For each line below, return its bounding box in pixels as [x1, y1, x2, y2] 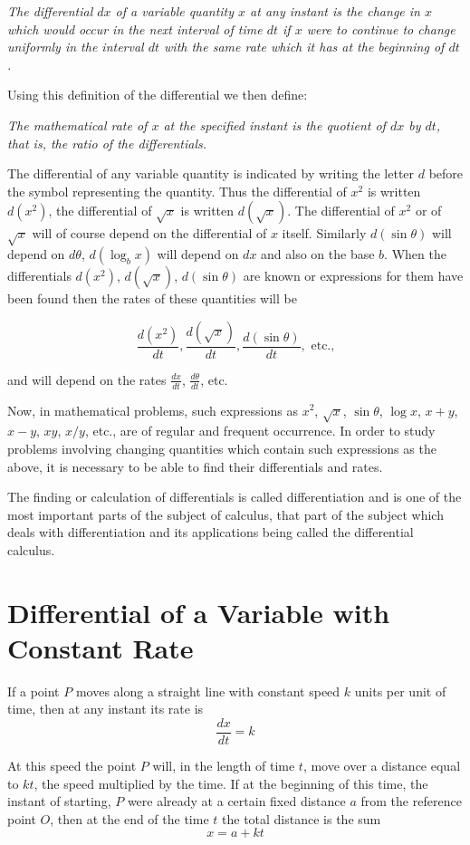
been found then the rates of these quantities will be [7, 289, 297, 308]
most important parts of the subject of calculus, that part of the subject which [7, 504, 444, 523]
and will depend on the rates [7, 370, 167, 389]
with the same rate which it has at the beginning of [164, 37, 445, 56]
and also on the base [261, 245, 375, 264]
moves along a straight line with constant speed [75, 681, 341, 700]
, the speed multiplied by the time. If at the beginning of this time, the [34, 773, 428, 792]
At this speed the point [7, 756, 137, 775]
